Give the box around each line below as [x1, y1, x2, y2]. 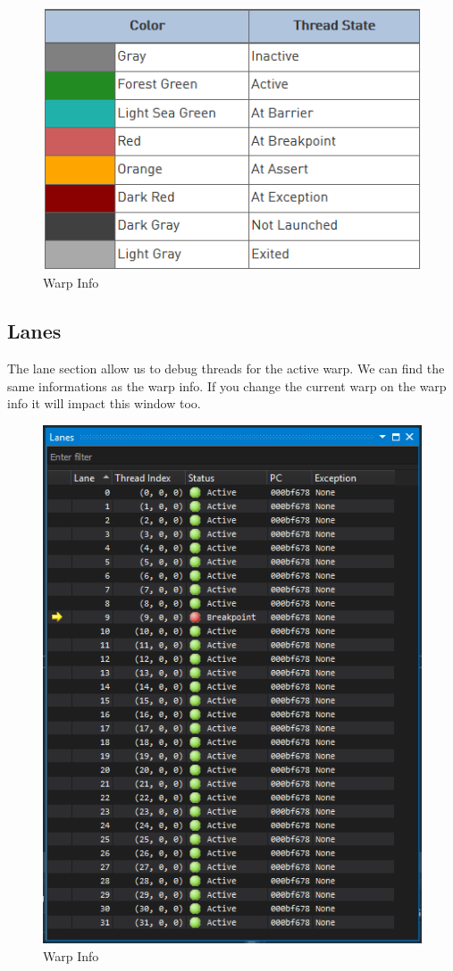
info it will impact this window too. [7, 394, 201, 413]
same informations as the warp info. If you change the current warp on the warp [7, 376, 447, 395]
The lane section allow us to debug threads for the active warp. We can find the [7, 359, 445, 378]
